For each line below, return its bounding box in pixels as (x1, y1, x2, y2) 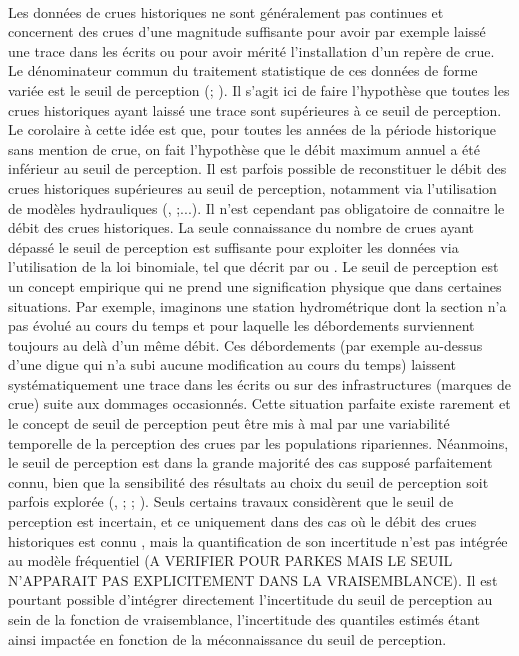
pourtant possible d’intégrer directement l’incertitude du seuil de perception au (8, 589, 493, 610)
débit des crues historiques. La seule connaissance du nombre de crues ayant (8, 217, 475, 238)
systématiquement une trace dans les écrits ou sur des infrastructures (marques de (8, 373, 512, 394)
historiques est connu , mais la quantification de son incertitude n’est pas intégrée (8, 530, 508, 551)
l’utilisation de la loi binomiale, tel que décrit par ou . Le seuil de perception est (8, 256, 499, 277)
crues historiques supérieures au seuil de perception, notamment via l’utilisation (8, 177, 497, 198)
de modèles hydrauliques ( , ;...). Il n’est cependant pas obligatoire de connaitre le (8, 197, 505, 218)
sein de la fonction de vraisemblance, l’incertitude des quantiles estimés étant (8, 609, 480, 629)
